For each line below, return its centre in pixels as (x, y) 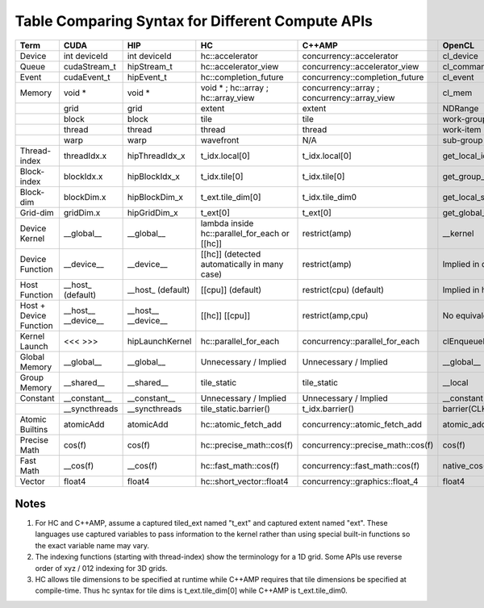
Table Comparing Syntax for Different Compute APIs (194, 21)
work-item (462, 129)
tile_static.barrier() (235, 409)
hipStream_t (150, 66)
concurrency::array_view (348, 98)
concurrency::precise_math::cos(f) (368, 445)
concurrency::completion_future (363, 77)
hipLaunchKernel (159, 341)
